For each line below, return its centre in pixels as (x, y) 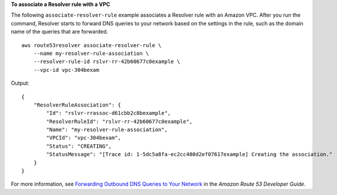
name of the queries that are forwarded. (60, 32)
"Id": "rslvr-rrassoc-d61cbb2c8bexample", (109, 113)
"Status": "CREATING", (79, 146)
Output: (20, 83)
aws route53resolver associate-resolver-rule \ (91, 45)
